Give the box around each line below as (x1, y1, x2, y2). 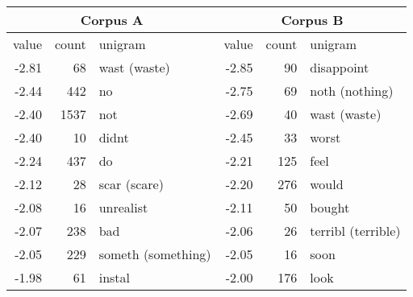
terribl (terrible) (310, 221, 401, 240)
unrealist (98, 198, 148, 217)
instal (98, 268, 131, 287)
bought (310, 198, 350, 217)
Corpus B (281, 10, 344, 29)
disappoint (310, 58, 369, 76)
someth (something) (98, 245, 211, 263)
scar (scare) (98, 175, 164, 193)
